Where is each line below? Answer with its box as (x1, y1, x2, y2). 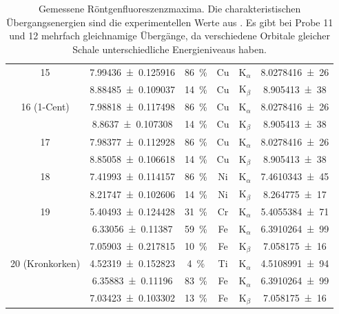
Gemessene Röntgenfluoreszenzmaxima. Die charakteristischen (38, 1, 301, 15)
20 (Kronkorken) (10, 256, 81, 271)
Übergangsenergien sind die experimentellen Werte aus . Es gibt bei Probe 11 (6, 14, 333, 29)
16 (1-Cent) (21, 99, 70, 114)
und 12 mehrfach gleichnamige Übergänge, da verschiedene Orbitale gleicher (9, 28, 330, 43)
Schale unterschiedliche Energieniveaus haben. (72, 41, 267, 56)
